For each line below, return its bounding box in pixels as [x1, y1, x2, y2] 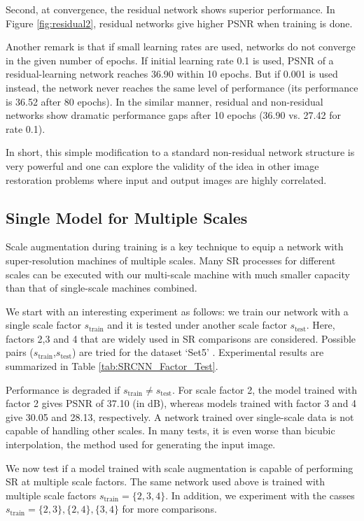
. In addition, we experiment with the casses [165, 487, 355, 502]
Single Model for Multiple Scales [6, 206, 248, 228]
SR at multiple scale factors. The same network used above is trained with [6, 474, 325, 489]
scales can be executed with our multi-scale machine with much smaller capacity [6, 266, 350, 281]
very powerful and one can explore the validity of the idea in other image [6, 158, 319, 173]
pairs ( [6, 345, 34, 359]
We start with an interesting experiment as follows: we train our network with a [6, 304, 349, 318]
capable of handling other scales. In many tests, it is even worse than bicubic [6, 423, 335, 438]
